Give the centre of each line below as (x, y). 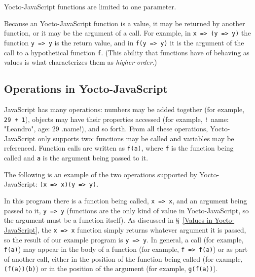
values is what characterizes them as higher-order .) (81, 62)
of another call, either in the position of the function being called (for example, (123, 258)
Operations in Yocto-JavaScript (86, 89)
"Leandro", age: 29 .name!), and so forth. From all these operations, (106, 129)
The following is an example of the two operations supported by (101, 174)
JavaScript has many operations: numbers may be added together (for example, (124, 109)
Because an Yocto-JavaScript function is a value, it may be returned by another (125, 23)
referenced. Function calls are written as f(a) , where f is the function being (119, 148)
